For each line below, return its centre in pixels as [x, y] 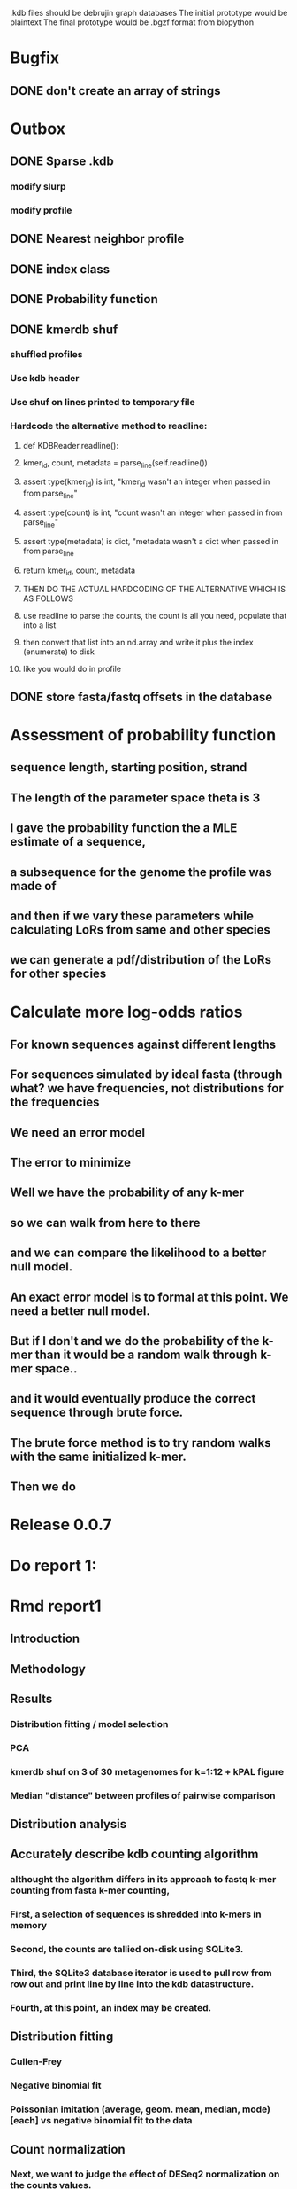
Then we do [43, 1487]
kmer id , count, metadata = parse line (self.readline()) [115, 463]
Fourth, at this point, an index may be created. [110, 2008]
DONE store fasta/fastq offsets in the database [141, 696]
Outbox [38, 129]
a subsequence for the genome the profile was [141, 872]
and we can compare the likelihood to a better [138, 1253]
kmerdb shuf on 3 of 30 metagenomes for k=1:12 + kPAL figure [147, 1771]
